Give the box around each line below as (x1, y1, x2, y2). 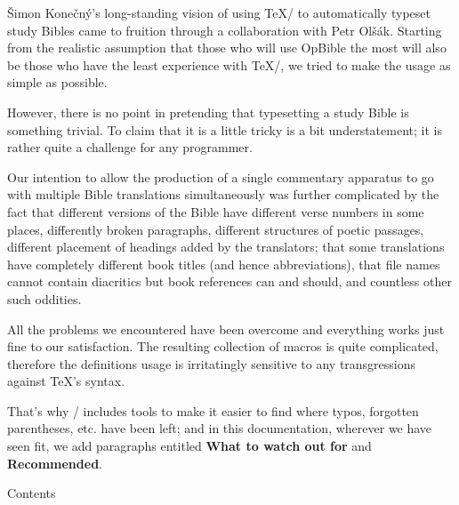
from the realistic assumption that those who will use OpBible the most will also (7, 38, 447, 57)
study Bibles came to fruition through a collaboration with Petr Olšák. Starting (7, 20, 442, 39)
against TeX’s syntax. (7, 372, 125, 390)
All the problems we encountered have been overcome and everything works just (7, 319, 445, 338)
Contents (7, 484, 56, 502)
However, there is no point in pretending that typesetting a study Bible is (7, 102, 409, 121)
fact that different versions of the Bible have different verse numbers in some (7, 202, 424, 220)
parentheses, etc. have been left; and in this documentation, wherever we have (7, 419, 432, 437)
